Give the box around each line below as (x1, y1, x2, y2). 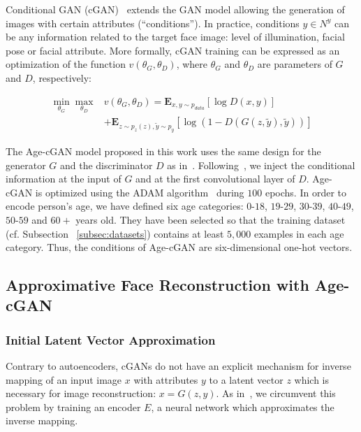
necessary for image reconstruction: (6, 386, 156, 401)
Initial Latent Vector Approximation (6, 331, 216, 348)
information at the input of (6, 171, 121, 186)
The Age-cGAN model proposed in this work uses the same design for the (6, 143, 321, 158)
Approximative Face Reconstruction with (6, 274, 309, 296)
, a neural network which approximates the (151, 399, 334, 414)
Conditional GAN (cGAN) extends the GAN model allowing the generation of (6, 2, 345, 16)
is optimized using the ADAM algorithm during (35, 185, 244, 199)
